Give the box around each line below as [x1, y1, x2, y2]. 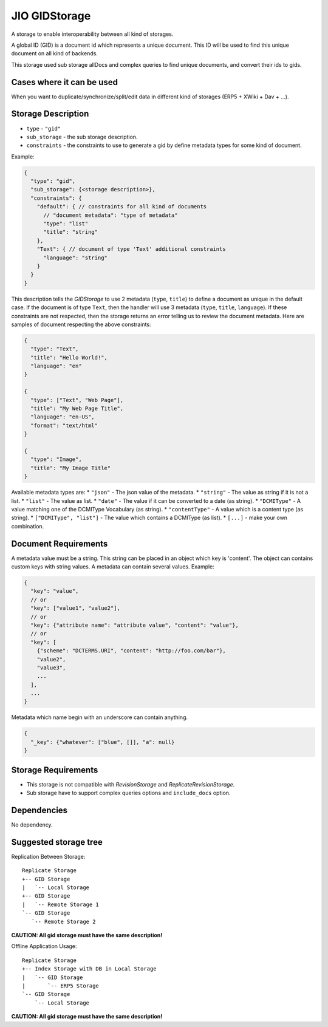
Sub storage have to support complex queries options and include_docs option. [26, 790, 231, 797]
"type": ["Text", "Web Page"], [30, 397, 124, 403]
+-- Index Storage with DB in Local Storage [22, 966, 157, 972]
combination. [11, 522, 44, 530]
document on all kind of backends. [11, 50, 98, 57]
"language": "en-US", [30, 414, 95, 420]
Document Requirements [11, 538, 108, 549]
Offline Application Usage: [11, 943, 77, 950]
